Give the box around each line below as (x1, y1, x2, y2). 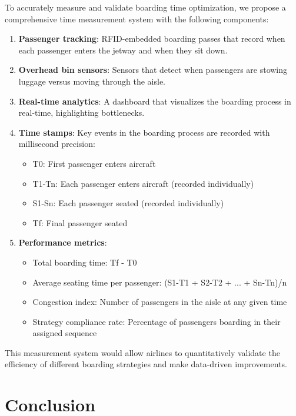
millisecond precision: (18, 137, 95, 150)
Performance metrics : (18, 236, 107, 249)
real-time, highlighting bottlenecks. (18, 106, 145, 119)
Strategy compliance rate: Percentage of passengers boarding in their (32, 315, 281, 327)
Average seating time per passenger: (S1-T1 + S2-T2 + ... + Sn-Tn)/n (32, 276, 287, 288)
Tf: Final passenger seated (32, 216, 128, 229)
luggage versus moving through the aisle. (18, 75, 165, 87)
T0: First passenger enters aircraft (32, 157, 156, 169)
